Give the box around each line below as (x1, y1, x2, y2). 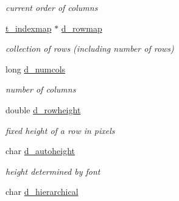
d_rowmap (61, 21, 102, 34)
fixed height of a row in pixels (5, 124, 115, 136)
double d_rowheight (5, 103, 81, 116)
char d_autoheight (5, 144, 75, 157)
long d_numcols (5, 62, 66, 75)
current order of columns (5, 1, 98, 13)
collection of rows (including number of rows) (5, 42, 174, 55)
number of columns (5, 83, 76, 96)
